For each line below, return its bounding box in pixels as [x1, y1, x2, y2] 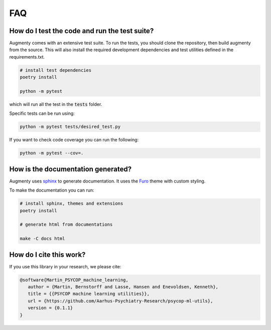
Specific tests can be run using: [9, 110, 75, 116]
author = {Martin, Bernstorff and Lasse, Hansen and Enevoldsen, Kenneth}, [28, 284, 218, 290]
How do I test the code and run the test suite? [9, 27, 154, 35]
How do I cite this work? [9, 250, 86, 259]
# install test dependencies [20, 67, 92, 73]
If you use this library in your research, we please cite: [9, 263, 121, 269]
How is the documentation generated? [9, 164, 132, 173]
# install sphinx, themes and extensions [20, 201, 123, 207]
